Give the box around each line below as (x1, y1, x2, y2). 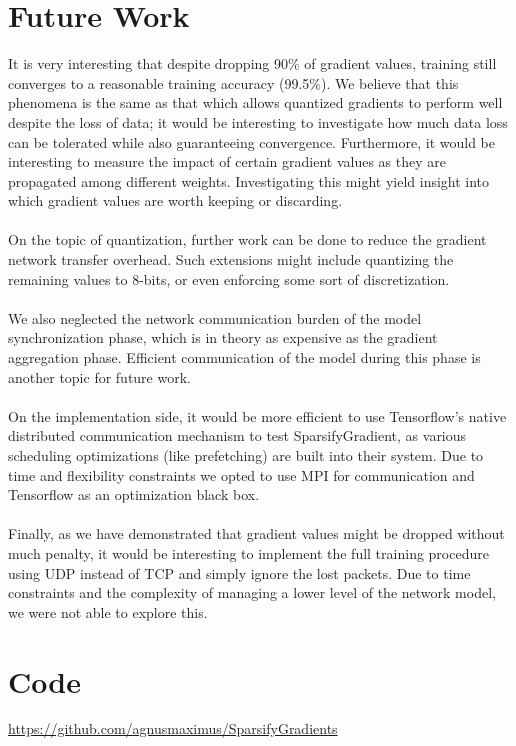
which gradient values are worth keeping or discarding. (8, 190, 343, 211)
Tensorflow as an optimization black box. (8, 484, 260, 505)
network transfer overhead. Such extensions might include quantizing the (8, 249, 454, 270)
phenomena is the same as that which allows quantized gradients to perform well (8, 92, 503, 113)
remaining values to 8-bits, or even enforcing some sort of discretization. (8, 268, 450, 289)
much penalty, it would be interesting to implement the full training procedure (8, 542, 489, 563)
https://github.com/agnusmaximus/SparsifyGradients (8, 718, 338, 739)
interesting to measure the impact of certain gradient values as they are (8, 151, 446, 172)
